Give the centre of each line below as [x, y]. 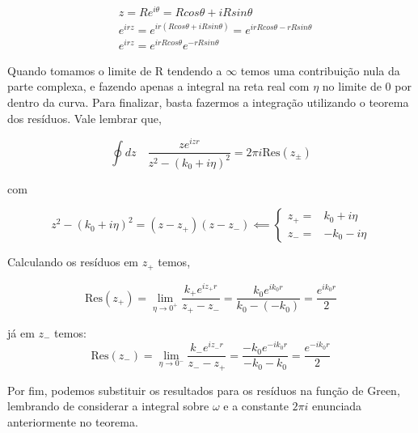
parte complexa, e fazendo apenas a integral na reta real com [158, 86]
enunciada [337, 406]
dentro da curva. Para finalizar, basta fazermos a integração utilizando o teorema [208, 102]
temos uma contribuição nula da [320, 70]
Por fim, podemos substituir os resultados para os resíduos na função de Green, [204, 390]
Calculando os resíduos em [73, 262]
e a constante [256, 406]
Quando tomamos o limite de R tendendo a [115, 70]
